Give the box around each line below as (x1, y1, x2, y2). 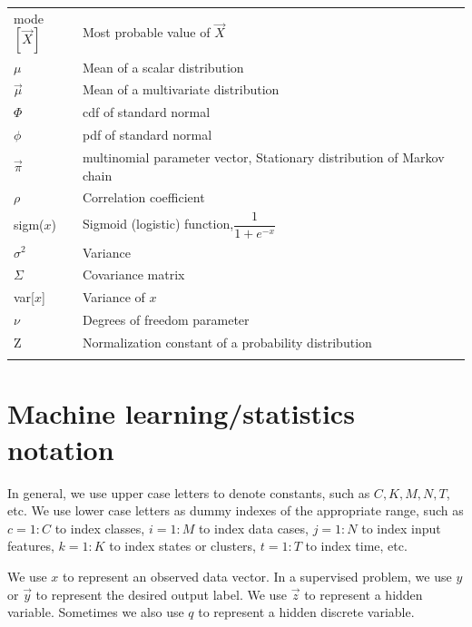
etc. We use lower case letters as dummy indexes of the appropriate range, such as (7, 501, 464, 520)
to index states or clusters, (109, 536, 257, 555)
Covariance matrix (82, 265, 185, 284)
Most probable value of (82, 23, 211, 42)
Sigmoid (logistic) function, (82, 214, 234, 233)
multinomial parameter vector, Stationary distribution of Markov (82, 147, 445, 166)
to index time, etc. (305, 536, 408, 555)
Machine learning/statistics (7, 395, 355, 432)
